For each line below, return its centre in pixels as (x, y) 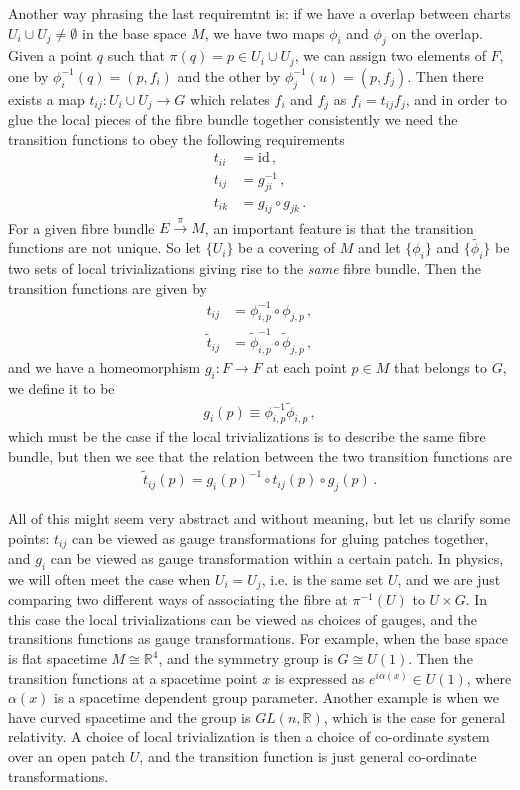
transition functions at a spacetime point (133, 677)
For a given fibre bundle (81, 227)
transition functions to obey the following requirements (176, 138)
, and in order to (456, 98)
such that (136, 55)
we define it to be (61, 387)
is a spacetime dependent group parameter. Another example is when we (276, 697)
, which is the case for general (414, 716)
